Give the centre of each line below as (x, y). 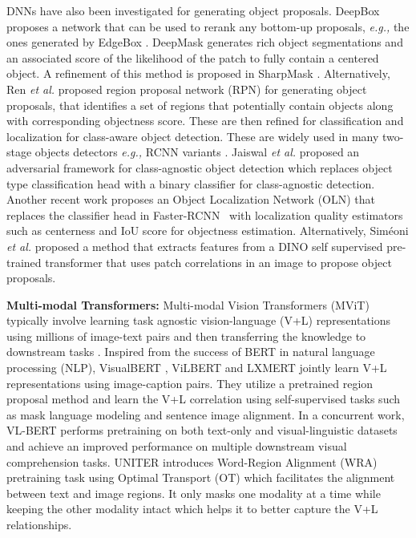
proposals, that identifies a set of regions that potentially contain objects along (200, 105)
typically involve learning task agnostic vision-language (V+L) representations (199, 320)
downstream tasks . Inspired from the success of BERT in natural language (191, 352)
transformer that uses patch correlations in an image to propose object (218, 262)
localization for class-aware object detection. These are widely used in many (193, 136)
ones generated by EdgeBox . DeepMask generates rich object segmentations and (205, 42)
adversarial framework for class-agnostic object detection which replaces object (200, 167)
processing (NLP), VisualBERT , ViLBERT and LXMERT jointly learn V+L (197, 368)
